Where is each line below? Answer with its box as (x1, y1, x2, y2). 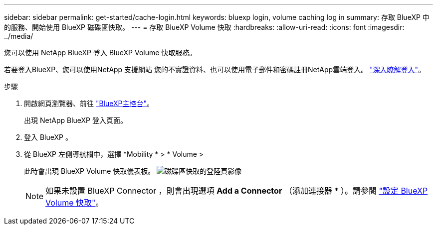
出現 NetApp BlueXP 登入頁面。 (24, 116, 127, 124)
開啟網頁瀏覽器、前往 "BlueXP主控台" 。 (24, 99, 154, 108)
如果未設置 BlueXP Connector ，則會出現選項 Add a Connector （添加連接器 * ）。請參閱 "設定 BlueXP (45, 186, 428, 196)
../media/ (4, 32, 33, 40)
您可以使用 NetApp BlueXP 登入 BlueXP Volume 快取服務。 (4, 48, 197, 57)
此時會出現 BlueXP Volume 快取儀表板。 (24, 167, 155, 175)
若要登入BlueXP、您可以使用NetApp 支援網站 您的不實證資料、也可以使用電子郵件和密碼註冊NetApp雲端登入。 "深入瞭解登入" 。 (4, 65, 426, 74)
